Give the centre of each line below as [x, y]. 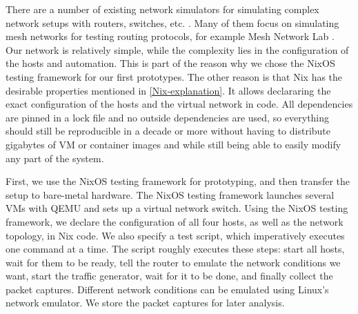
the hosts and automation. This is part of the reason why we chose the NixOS [170, 63]
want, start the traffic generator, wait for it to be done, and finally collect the [169, 276]
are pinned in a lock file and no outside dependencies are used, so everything [168, 117]
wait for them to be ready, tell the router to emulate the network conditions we [173, 262]
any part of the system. [55, 158]
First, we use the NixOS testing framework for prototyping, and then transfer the [178, 181]
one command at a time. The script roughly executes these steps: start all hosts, [175, 249]
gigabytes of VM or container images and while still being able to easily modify [173, 144]
